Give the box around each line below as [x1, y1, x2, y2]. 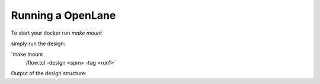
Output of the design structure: [11, 70, 87, 77]
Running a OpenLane [11, 9, 116, 22]
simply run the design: [11, 40, 66, 47]
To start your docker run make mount [11, 29, 103, 36]
